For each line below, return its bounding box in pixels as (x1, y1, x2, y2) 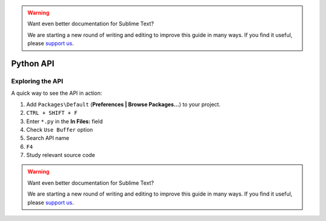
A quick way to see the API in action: (11, 89, 103, 97)
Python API (11, 58, 54, 69)
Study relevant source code (26, 152, 95, 159)
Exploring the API (11, 77, 63, 85)
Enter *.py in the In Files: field (26, 118, 103, 125)
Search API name (26, 135, 69, 142)
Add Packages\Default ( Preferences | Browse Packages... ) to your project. (26, 100, 221, 108)
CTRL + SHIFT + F (26, 109, 78, 117)
